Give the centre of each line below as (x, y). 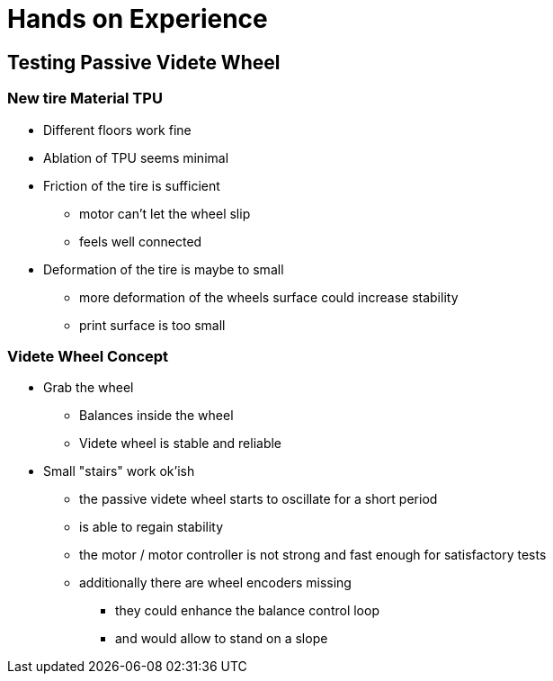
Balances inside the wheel (156, 416)
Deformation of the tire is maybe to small (164, 269)
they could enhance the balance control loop (247, 611)
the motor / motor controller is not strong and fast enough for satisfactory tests (313, 555)
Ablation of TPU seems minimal (136, 157)
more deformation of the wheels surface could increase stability (269, 297)
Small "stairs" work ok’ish (119, 471)
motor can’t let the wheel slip (165, 213)
